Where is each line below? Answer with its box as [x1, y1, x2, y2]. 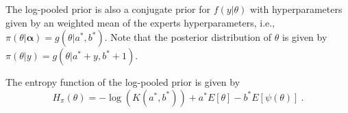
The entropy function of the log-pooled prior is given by [5, 75, 240, 89]
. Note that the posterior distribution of [104, 30, 272, 44]
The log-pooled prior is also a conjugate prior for [5, 2, 211, 16]
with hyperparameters [250, 2, 343, 16]
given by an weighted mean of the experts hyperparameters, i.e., [5, 15, 275, 29]
